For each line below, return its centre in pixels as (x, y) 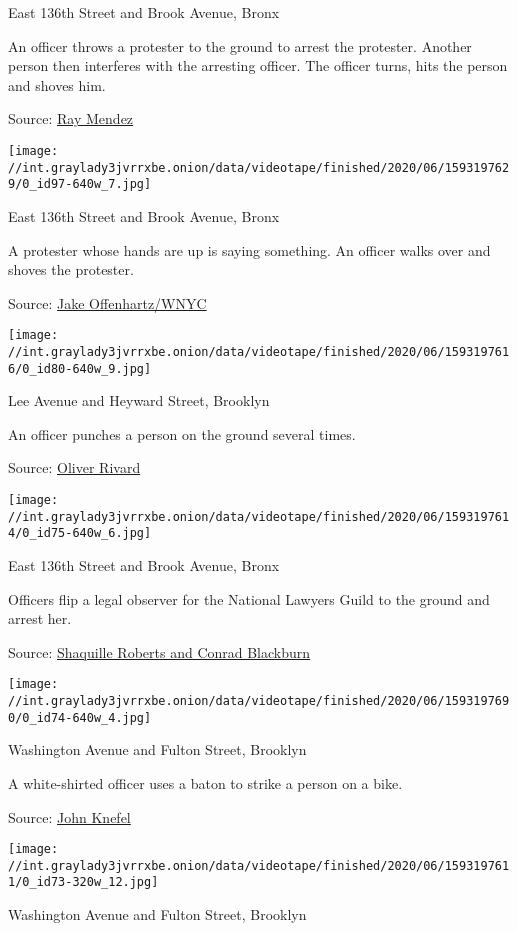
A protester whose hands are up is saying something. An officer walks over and (249, 249)
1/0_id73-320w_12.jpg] (83, 882)
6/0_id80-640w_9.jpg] (80, 368)
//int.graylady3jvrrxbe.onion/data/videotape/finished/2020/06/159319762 (259, 167)
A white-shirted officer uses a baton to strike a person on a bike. (205, 782)
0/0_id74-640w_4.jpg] (80, 717)
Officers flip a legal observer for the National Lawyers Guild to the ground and (249, 598)
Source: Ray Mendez (71, 118)
